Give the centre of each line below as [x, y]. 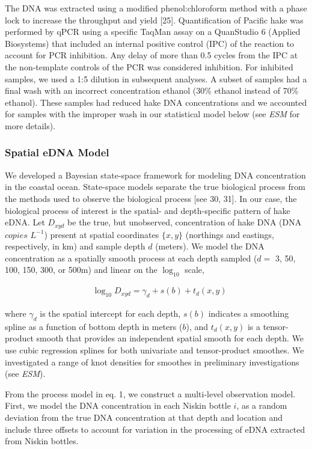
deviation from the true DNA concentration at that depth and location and [144, 417]
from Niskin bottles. [42, 441]
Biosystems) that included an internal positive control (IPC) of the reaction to [150, 43]
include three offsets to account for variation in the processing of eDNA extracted [155, 429]
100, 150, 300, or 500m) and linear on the [81, 270]
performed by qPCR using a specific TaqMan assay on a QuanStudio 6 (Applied [153, 32]
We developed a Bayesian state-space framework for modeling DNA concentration [155, 175]
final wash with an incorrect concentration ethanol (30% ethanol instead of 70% [152, 90]
